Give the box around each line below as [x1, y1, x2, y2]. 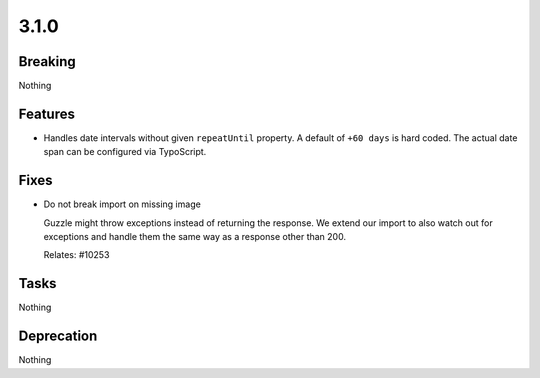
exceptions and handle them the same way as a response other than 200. [43, 231, 347, 243]
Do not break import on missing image [43, 198, 202, 210]
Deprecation [18, 328, 98, 345]
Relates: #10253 [43, 249, 110, 261]
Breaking [18, 53, 77, 70]
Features [18, 105, 75, 122]
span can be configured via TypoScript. [43, 146, 207, 158]
